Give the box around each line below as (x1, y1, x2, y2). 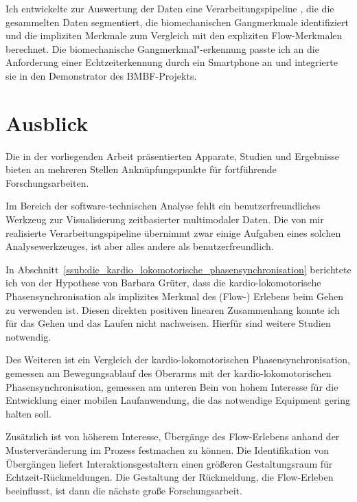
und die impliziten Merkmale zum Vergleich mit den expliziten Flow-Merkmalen (5, 28, 343, 43)
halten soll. (5, 406, 51, 420)
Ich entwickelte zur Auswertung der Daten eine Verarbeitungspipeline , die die (5, 1, 334, 15)
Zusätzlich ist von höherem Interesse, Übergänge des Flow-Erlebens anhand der (5, 429, 340, 444)
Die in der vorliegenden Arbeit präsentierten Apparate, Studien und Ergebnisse (5, 148, 339, 163)
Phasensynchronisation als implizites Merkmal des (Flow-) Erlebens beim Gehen (5, 289, 344, 304)
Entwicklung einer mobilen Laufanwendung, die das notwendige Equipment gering (5, 393, 351, 407)
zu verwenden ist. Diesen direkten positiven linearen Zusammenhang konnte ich (5, 302, 340, 317)
